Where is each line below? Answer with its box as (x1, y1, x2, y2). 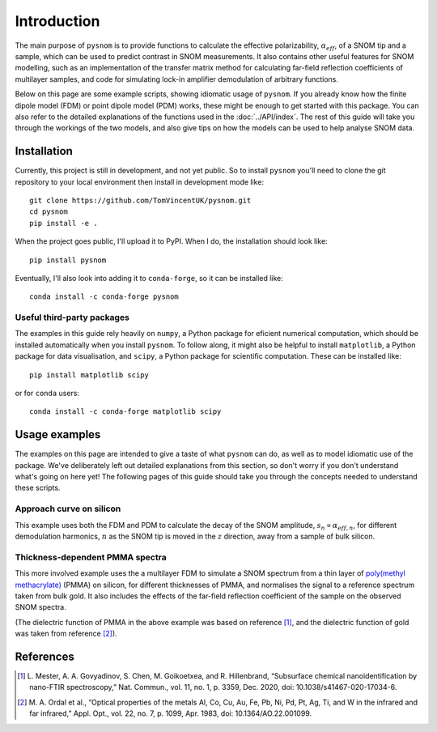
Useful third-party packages (15, 312, 129, 323)
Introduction (15, 12, 100, 30)
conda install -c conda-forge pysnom (29, 292, 180, 301)
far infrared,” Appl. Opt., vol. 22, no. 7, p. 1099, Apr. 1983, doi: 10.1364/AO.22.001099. (29, 709, 312, 718)
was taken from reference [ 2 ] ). (15, 628, 117, 639)
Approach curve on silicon (15, 503, 121, 514)
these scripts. (15, 483, 61, 493)
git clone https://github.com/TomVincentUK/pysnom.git (29, 195, 252, 205)
